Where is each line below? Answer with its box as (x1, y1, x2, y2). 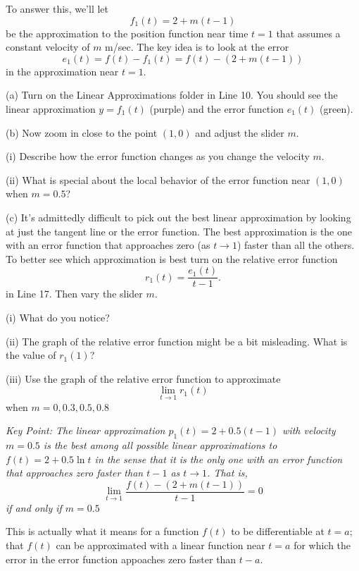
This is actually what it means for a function (6, 524, 199, 539)
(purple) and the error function (149, 101, 284, 116)
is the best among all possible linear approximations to (43, 437, 277, 452)
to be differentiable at (231, 524, 325, 539)
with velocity (282, 423, 336, 438)
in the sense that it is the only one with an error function (94, 451, 343, 466)
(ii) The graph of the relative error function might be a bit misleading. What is (6, 333, 348, 348)
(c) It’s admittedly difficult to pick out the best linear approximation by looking (6, 209, 351, 224)
